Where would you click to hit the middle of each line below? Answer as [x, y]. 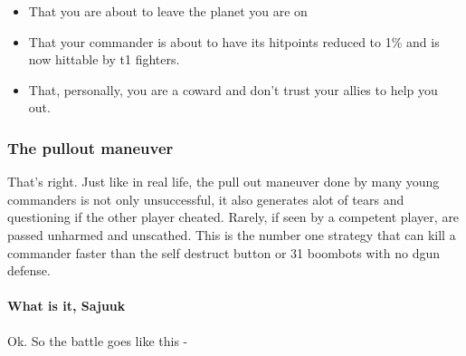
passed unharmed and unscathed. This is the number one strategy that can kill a [232, 234]
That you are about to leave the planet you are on [168, 11]
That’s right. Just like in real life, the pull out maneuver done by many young [223, 182]
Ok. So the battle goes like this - [98, 340]
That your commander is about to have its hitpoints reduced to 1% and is [234, 41]
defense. [29, 270]
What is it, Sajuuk [67, 306]
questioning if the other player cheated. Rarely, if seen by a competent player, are [233, 217]
